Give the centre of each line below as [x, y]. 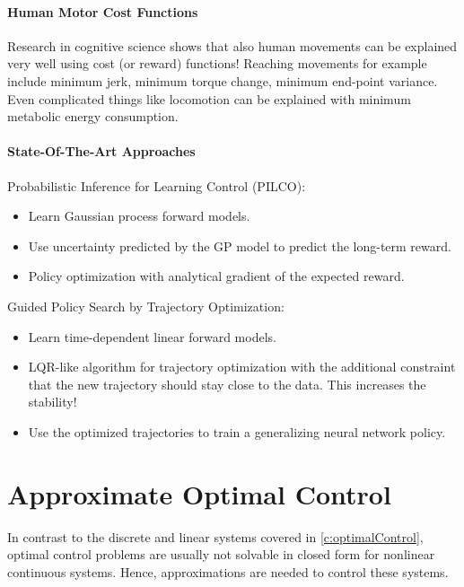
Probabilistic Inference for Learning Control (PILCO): [157, 185]
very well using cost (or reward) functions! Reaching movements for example [217, 63]
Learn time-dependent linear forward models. [152, 336]
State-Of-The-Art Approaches [101, 151]
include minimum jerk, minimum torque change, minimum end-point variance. [223, 80]
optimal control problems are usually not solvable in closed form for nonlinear [221, 554]
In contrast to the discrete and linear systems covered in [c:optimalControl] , [215, 536]
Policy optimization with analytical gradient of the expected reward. [216, 276]
